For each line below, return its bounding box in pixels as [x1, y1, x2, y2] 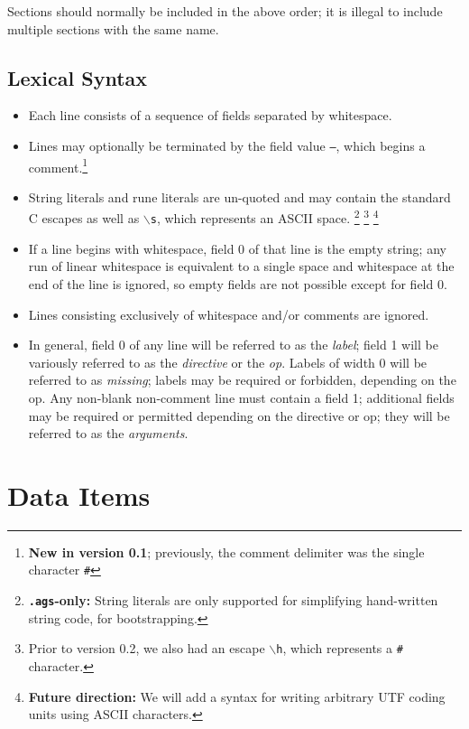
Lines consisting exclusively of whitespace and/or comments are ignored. [28, 304, 429, 323]
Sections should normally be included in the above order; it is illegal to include [7, 2, 443, 20]
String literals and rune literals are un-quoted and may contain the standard [28, 187, 451, 206]
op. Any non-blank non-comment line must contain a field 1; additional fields [28, 388, 455, 407]
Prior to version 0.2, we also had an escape [28, 639, 265, 658]
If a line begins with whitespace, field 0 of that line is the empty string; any [28, 238, 446, 257]
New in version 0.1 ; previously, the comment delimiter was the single [28, 542, 425, 561]
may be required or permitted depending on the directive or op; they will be [28, 406, 450, 425]
